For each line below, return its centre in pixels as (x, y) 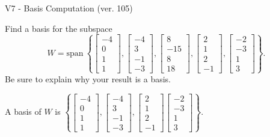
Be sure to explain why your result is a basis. (88, 78)
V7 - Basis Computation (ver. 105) (69, 8)
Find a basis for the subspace (59, 28)
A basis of (23, 111)
